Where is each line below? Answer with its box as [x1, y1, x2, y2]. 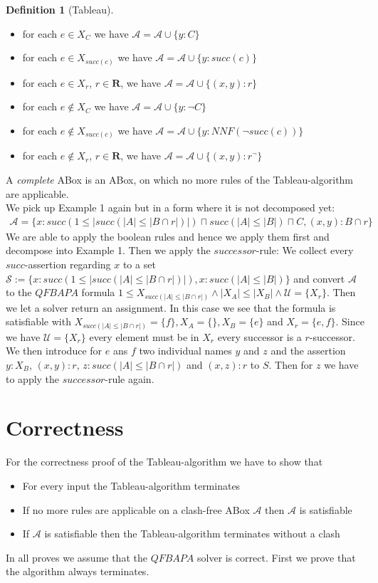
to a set [122, 257, 156, 271]
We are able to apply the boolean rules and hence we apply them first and [6, 229, 330, 243]
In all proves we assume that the [6, 550, 147, 564]
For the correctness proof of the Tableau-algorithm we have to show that [6, 454, 323, 469]
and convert [293, 271, 345, 285]
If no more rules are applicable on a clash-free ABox [22, 502, 250, 517]
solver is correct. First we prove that [197, 550, 356, 564]
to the [6, 285, 32, 300]
